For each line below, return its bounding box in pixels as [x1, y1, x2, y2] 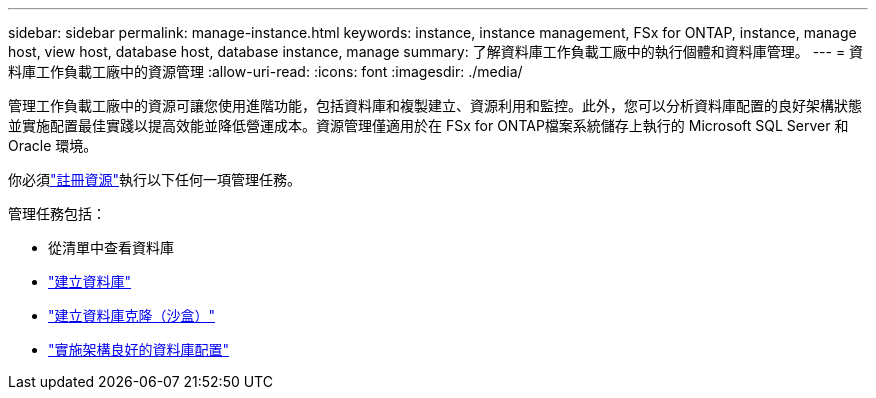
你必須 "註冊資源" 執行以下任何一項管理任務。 [8, 171, 302, 188]
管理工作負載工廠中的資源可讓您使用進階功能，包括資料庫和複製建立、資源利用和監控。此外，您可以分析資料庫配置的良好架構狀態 [8, 97, 862, 114]
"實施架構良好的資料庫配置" [48, 341, 230, 358]
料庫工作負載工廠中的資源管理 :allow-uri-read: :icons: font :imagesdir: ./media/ [8, 63, 523, 80]
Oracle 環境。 [8, 137, 98, 154]
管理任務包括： [8, 205, 106, 222]
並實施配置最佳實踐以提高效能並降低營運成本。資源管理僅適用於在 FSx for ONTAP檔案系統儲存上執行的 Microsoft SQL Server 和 [8, 117, 849, 134]
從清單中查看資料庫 [48, 239, 174, 256]
